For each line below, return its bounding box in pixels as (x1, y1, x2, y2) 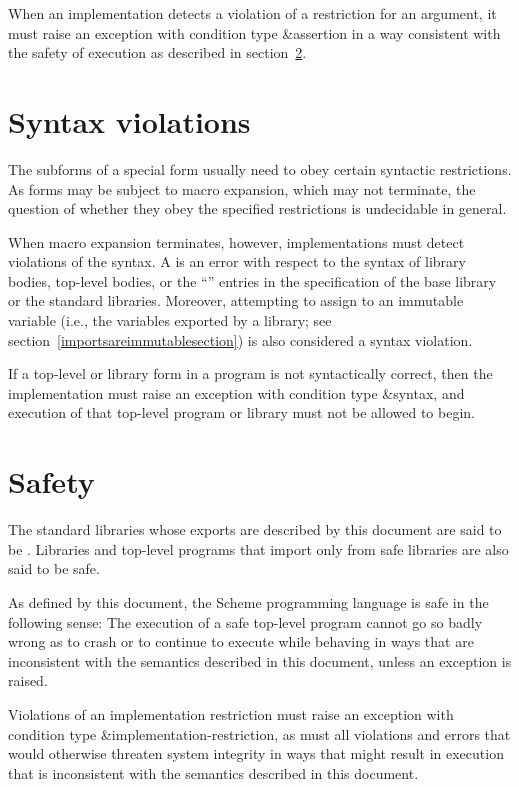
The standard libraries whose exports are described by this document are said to (8, 519, 502, 540)
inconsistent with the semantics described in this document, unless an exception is (8, 650, 512, 671)
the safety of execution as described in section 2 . (8, 42, 307, 63)
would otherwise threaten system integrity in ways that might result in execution (8, 743, 504, 764)
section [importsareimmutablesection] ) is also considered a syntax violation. (8, 329, 473, 350)
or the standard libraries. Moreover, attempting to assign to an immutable (8, 290, 464, 311)
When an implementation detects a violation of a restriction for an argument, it (8, 3, 497, 23)
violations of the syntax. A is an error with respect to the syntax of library (8, 251, 466, 272)
